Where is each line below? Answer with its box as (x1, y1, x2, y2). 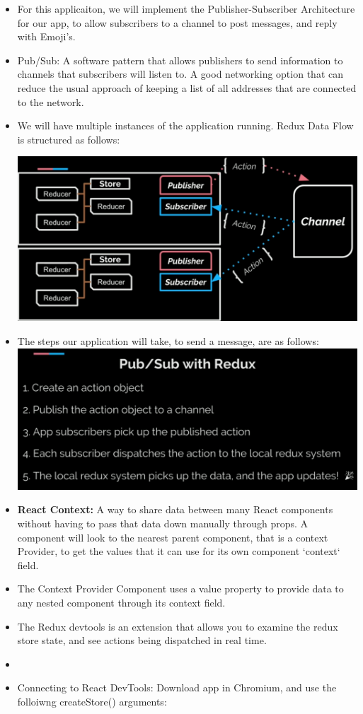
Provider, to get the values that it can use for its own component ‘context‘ (17, 544, 340, 558)
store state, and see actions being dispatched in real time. (17, 633, 267, 648)
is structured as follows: (17, 131, 120, 146)
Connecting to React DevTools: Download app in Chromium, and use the (17, 680, 337, 695)
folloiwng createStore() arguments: (17, 693, 167, 708)
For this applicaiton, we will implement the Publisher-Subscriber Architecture (17, 1, 355, 16)
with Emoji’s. (17, 29, 76, 44)
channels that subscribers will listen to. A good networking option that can (17, 66, 343, 81)
